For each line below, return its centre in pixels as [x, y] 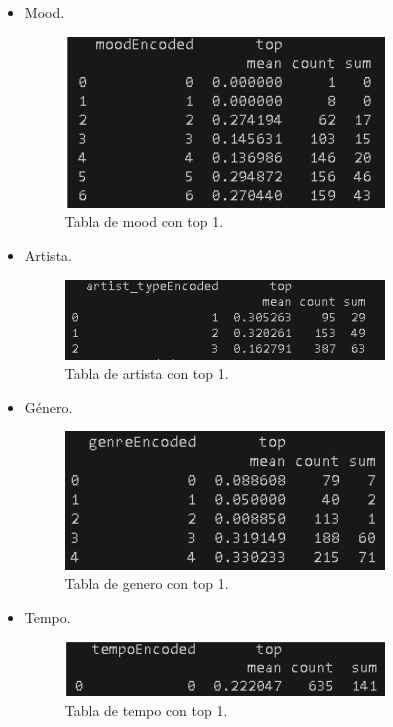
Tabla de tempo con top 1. [146, 710]
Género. [48, 406]
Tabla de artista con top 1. [146, 373]
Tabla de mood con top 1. [144, 221]
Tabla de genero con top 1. [146, 583]
